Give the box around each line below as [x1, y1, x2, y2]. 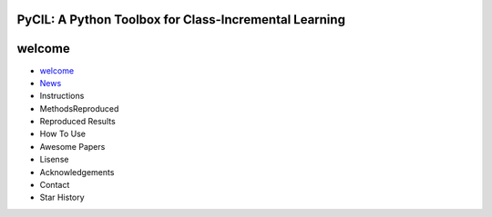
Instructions [39, 91, 85, 102]
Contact [39, 180, 70, 191]
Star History [39, 192, 86, 203]
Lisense [39, 154, 69, 165]
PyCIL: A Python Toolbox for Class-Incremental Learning [16, 12, 346, 27]
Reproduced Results [39, 116, 116, 127]
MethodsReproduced [39, 103, 119, 113]
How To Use [39, 128, 87, 140]
